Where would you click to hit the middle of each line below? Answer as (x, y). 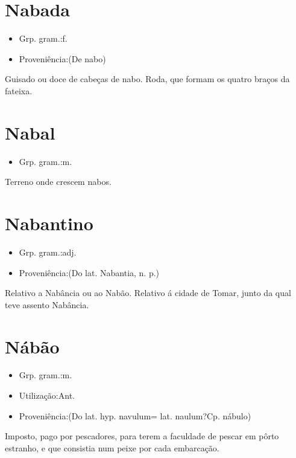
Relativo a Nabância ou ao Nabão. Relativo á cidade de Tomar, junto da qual (148, 293)
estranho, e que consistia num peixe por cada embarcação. (112, 447)
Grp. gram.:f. (43, 38)
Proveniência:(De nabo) (62, 58)
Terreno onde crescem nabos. (58, 182)
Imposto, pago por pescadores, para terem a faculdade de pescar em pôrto (142, 436)
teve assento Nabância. (47, 304)
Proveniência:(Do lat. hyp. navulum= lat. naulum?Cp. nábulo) (135, 415)
